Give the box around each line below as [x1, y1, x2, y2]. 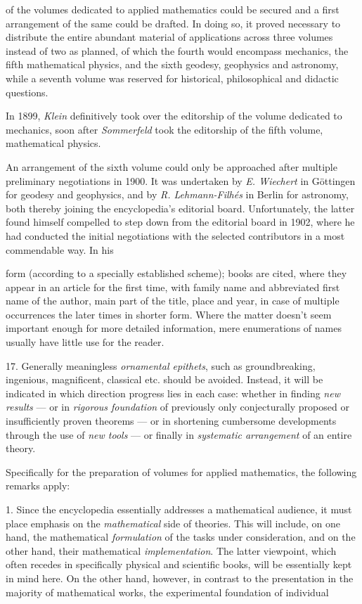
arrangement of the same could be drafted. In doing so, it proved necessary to [6, 15, 341, 30]
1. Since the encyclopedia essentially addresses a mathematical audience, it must [6, 502, 352, 516]
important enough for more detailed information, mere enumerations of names [6, 321, 342, 335]
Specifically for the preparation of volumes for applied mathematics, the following [6, 464, 357, 479]
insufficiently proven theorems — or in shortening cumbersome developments [6, 413, 337, 428]
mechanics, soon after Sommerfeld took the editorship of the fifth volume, [6, 122, 323, 136]
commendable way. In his [6, 242, 114, 257]
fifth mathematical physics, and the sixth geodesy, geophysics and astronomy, [6, 57, 339, 72]
